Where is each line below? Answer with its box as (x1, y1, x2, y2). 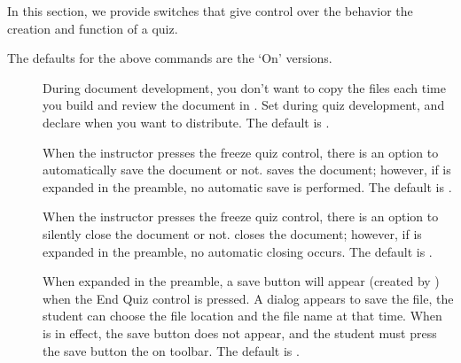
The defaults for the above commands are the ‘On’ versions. (7, 49, 332, 67)
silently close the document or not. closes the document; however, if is (43, 224, 422, 243)
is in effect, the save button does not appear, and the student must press (43, 323, 437, 342)
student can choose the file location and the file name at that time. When (43, 306, 442, 325)
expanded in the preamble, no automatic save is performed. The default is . (43, 177, 452, 196)
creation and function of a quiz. (7, 19, 178, 37)
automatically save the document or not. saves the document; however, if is (43, 160, 451, 179)
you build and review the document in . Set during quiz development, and (43, 96, 445, 114)
